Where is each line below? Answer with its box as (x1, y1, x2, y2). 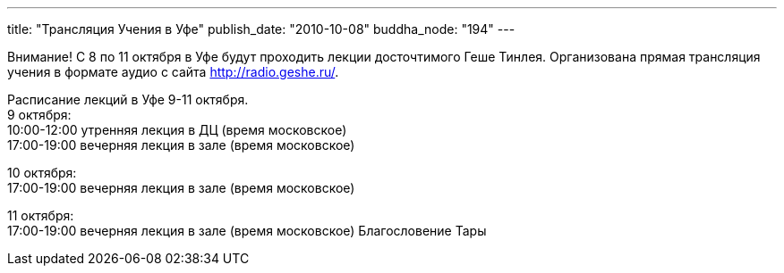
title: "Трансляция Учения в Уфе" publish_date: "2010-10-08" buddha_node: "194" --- (7, 21, 516, 37)
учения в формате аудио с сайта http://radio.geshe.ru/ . (7, 64, 339, 79)
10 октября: (7, 165, 77, 180)
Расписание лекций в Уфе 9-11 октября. (7, 92, 249, 107)
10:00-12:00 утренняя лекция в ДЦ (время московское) (7, 122, 347, 137)
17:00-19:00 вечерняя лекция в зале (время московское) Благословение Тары (7, 223, 487, 238)
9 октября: (7, 107, 72, 122)
